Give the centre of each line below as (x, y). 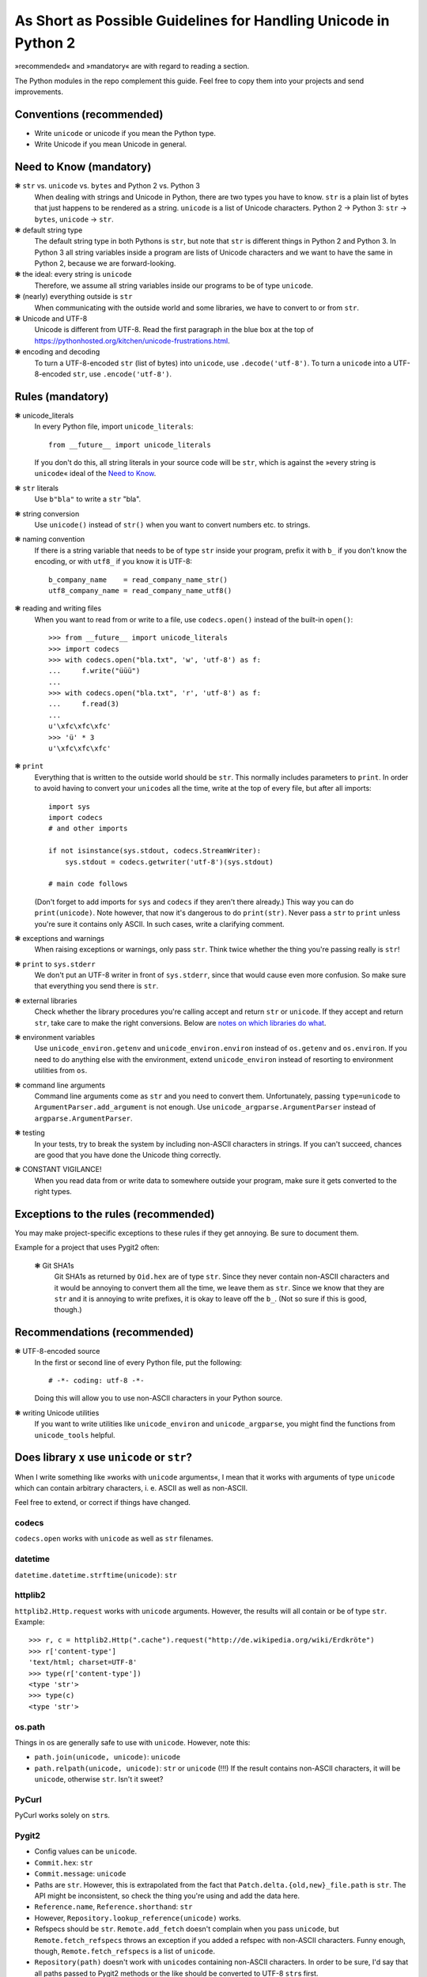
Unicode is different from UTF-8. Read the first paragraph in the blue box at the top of (174, 330)
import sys (70, 806)
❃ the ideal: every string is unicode (73, 274)
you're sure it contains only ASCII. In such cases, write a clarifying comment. (159, 924)
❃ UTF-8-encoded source (57, 1351)
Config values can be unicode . (86, 1851)
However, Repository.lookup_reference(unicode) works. (138, 1918)
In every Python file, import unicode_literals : (114, 426)
